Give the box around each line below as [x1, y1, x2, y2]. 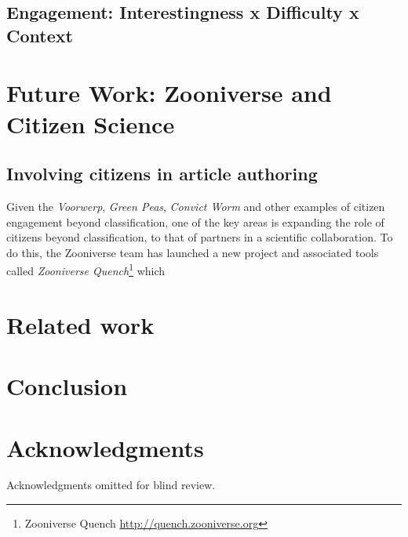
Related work [6, 308, 155, 340]
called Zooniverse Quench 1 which [6, 260, 166, 278]
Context [6, 23, 73, 47]
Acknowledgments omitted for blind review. [6, 477, 216, 493]
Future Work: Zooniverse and [6, 77, 332, 109]
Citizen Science [6, 107, 175, 140]
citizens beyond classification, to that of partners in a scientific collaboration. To [6, 229, 393, 245]
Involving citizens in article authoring [6, 161, 318, 186]
